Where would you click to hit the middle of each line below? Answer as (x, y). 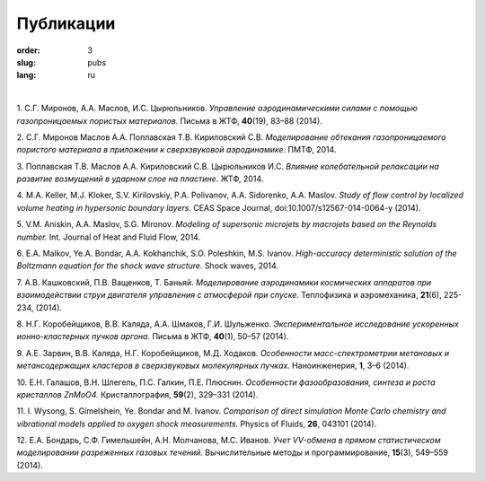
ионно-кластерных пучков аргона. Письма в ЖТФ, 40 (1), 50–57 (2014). (153, 337)
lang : (26, 75)
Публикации (66, 23)
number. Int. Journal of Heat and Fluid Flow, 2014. (109, 237)
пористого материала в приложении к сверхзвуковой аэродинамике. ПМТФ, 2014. (176, 150)
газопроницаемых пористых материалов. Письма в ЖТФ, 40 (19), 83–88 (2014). (169, 120)
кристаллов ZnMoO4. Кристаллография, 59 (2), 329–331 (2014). (137, 394)
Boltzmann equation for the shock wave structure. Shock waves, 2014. (147, 266)
